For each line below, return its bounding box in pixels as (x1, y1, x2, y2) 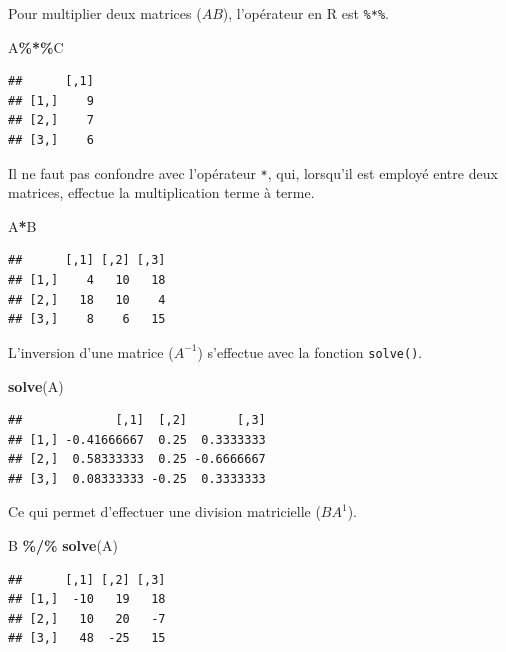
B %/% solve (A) (8, 535, 118, 556)
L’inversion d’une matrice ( (8, 341, 174, 362)
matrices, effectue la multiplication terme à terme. (8, 182, 315, 203)
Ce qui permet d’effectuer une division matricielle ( (8, 501, 321, 522)
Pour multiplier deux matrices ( (8, 3, 202, 23)
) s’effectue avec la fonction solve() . (197, 341, 423, 362)
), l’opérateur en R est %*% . (222, 3, 389, 23)
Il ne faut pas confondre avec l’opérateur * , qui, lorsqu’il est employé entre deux (8, 162, 498, 183)
